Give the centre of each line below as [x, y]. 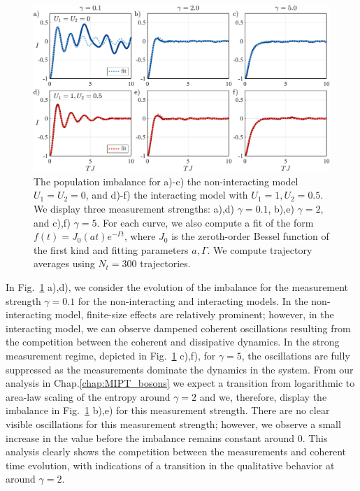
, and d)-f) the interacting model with [167, 195]
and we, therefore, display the [263, 396]
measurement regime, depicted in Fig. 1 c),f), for [111, 355]
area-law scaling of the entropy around [88, 396]
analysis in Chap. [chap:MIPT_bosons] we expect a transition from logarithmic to [180, 383]
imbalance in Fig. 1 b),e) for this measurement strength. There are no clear [168, 410]
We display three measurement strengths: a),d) [134, 209]
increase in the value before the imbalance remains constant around [150, 437]
